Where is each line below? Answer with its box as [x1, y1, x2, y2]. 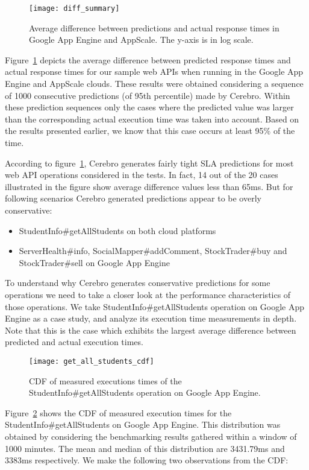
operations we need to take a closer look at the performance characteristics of [5, 288, 291, 300]
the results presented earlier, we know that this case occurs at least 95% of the [5, 124, 295, 137]
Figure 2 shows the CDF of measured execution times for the [5, 406, 232, 419]
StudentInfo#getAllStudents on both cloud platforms [19, 224, 216, 237]
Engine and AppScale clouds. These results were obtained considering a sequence [5, 77, 304, 90]
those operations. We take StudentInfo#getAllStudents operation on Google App [5, 300, 305, 313]
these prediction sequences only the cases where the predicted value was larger [5, 101, 294, 113]
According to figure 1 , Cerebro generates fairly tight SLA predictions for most [5, 156, 294, 169]
